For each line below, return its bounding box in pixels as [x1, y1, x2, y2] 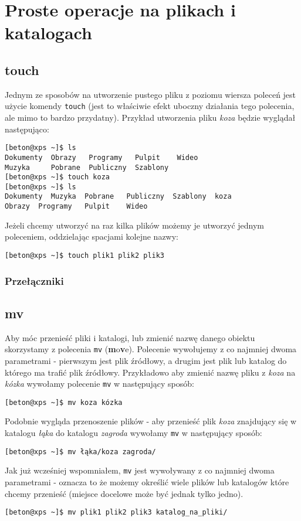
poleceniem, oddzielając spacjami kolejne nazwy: [5, 230, 179, 243]
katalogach [5, 21, 92, 45]
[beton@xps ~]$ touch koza [5, 173, 110, 182]
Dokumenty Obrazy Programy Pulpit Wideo [5, 153, 198, 162]
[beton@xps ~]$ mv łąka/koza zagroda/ [5, 447, 156, 456]
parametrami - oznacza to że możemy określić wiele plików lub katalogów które [5, 476, 289, 488]
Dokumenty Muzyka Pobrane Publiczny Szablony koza [5, 192, 232, 201]
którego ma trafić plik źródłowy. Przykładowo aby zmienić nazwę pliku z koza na [5, 366, 296, 378]
